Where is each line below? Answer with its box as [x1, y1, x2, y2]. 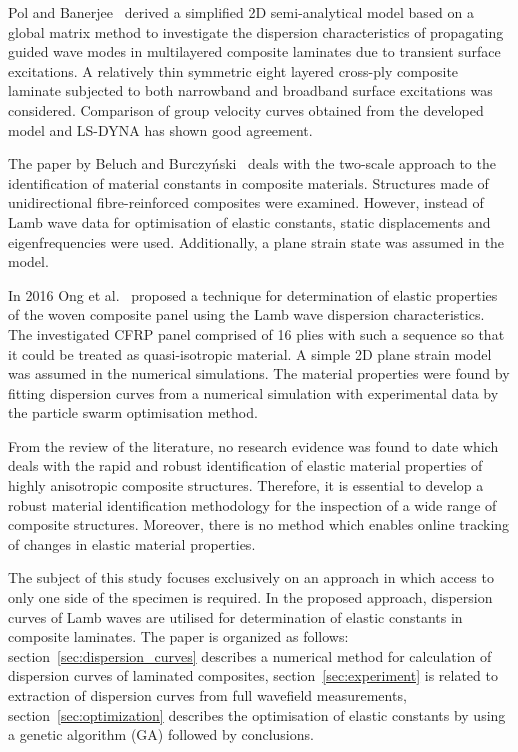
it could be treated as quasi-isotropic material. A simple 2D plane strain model [8, 343, 492, 364]
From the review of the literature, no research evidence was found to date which [8, 435, 499, 456]
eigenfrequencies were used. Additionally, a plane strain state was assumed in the [8, 231, 505, 252]
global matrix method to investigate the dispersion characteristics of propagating [8, 21, 504, 42]
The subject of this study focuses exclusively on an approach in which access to [8, 567, 494, 588]
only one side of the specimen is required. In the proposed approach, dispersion [8, 587, 493, 608]
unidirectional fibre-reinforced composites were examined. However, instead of [8, 192, 484, 213]
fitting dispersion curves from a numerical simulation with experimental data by [8, 382, 499, 403]
